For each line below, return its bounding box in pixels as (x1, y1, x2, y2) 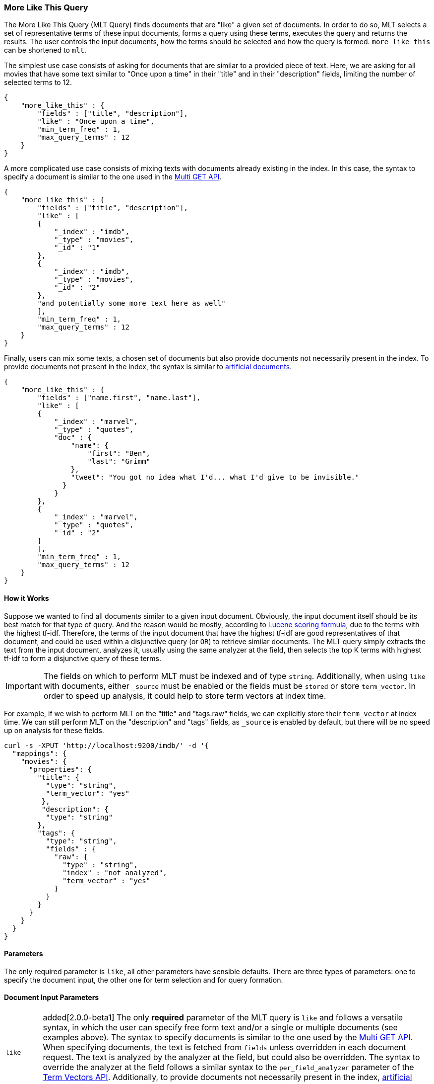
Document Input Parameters (4, 993, 99, 1002)
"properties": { (29, 765, 92, 773)
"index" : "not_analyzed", (62, 868, 167, 877)
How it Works (4, 593, 49, 602)
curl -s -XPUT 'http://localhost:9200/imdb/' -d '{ (4, 741, 209, 750)
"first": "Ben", (87, 449, 151, 458)
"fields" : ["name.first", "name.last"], (37, 394, 201, 402)
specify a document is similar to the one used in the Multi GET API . (4, 172, 222, 181)
